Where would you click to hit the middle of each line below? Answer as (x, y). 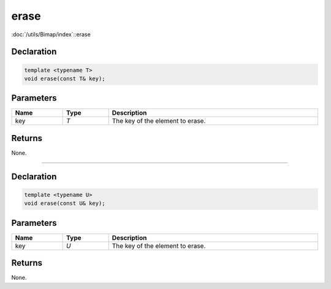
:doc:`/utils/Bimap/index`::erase (51, 34)
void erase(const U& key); (65, 203)
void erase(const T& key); (65, 79)
